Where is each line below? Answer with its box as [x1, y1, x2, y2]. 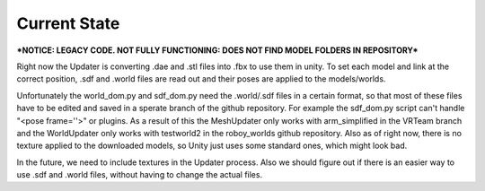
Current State [16, 13, 120, 33]
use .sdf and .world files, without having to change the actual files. [16, 169, 263, 180]
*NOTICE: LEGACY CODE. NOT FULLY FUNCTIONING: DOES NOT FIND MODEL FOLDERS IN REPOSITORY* [16, 45, 419, 56]
